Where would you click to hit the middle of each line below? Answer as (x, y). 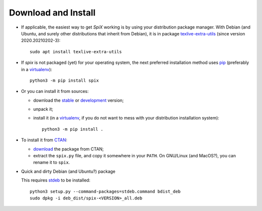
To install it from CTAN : (44, 140)
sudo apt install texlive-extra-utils (76, 52)
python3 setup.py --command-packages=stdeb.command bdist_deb (105, 191)
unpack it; (43, 109)
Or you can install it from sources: (55, 91)
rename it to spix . (52, 163)
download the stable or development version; (78, 100)
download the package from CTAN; (68, 149)
